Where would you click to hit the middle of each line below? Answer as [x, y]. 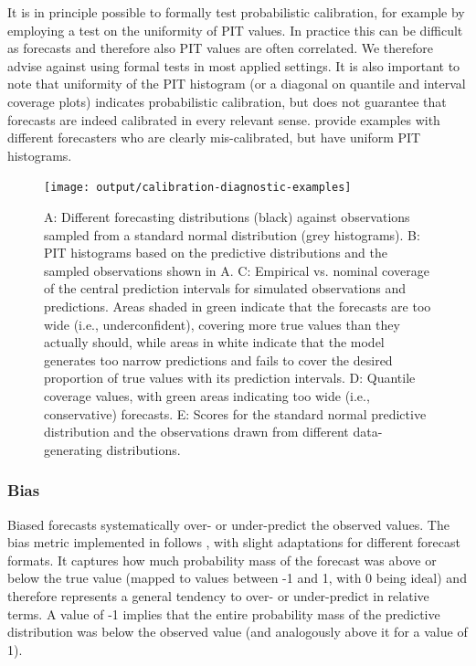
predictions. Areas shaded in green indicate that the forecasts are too [238, 306]
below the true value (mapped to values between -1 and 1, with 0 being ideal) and [237, 578]
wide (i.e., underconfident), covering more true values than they [222, 324]
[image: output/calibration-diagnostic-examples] [198, 188]
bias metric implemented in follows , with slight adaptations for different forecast [234, 542]
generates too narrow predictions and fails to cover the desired [218, 359]
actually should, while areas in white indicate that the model [214, 342]
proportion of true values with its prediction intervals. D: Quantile [230, 378]
